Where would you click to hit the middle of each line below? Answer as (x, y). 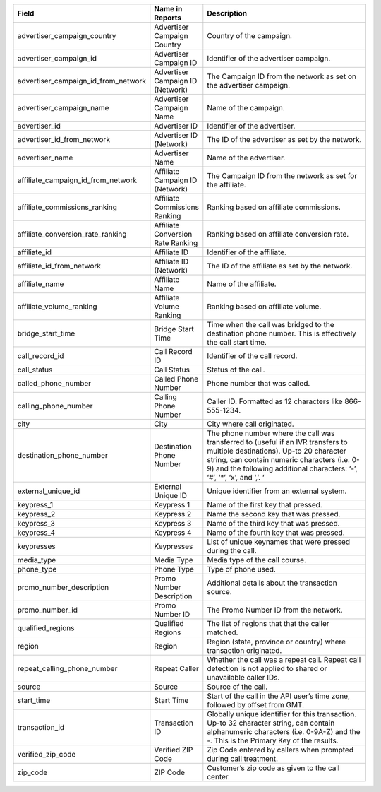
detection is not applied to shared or (267, 669)
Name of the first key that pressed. (265, 505)
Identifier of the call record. (252, 356)
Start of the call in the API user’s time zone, (279, 696)
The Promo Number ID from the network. (275, 610)
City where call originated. (250, 424)
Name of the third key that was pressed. (273, 523)
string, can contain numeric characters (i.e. (279, 460)
